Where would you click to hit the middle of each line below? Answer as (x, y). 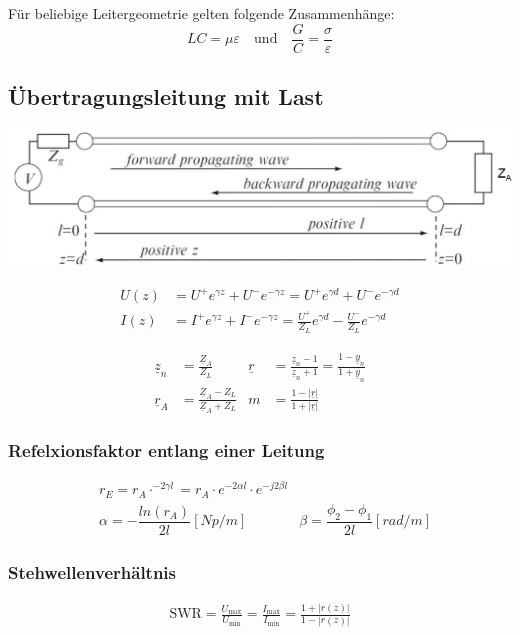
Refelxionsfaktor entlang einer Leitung (166, 449)
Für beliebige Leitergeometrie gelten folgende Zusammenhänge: (201, 13)
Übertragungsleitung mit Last (166, 96)
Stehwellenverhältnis (92, 571)
